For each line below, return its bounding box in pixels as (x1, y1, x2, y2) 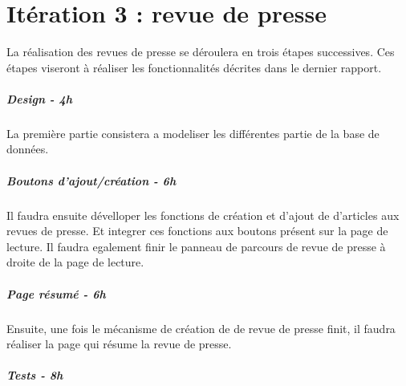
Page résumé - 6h (6, 285, 106, 302)
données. (6, 140, 49, 157)
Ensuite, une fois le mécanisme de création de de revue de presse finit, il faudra (6, 319, 396, 336)
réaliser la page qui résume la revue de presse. (6, 335, 232, 352)
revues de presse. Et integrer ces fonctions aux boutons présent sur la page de (6, 222, 388, 239)
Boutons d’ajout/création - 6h (6, 172, 177, 189)
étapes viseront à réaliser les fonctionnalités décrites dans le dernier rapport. (6, 59, 382, 75)
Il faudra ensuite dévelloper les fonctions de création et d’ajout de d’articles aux (6, 206, 400, 223)
